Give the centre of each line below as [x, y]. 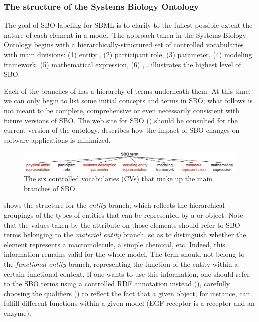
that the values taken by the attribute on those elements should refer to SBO [122, 225]
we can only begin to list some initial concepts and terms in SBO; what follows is [128, 101]
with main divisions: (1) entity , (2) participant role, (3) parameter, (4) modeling [128, 54]
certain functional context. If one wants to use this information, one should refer [127, 274]
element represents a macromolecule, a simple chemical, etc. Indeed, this [115, 244]
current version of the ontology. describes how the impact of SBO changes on [122, 130]
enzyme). [18, 313]
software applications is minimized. [57, 140]
